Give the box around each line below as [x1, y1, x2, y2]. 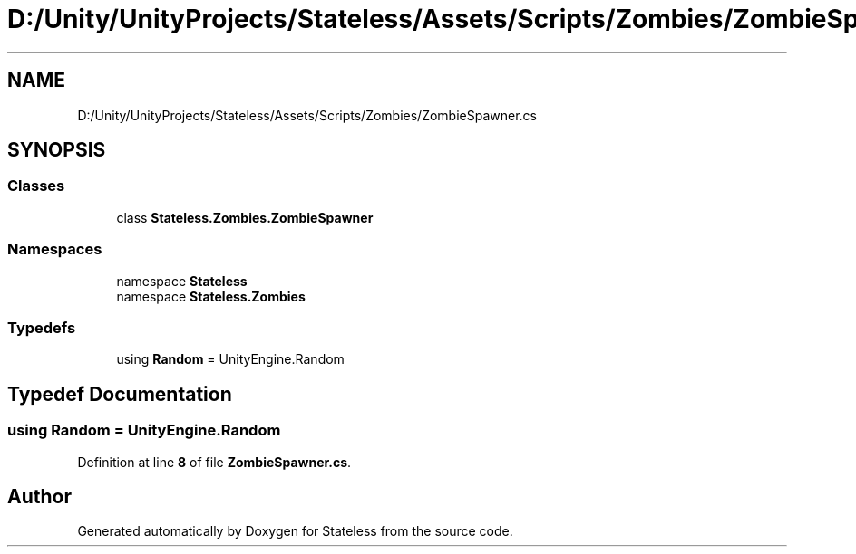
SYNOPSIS [7, 138, 106, 162]
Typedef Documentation [7, 382, 232, 406]
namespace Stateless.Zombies [116, 288, 306, 304]
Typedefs [7, 318, 76, 337]
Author [7, 484, 72, 508]
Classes [7, 177, 65, 196]
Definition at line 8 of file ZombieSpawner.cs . [77, 454, 352, 470]
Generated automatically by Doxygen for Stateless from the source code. [77, 523, 513, 540]
